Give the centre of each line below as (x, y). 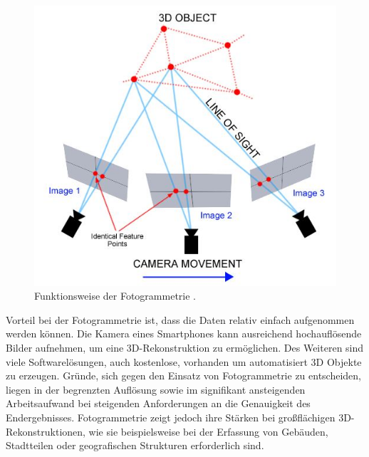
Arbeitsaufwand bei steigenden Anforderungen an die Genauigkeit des (158, 403)
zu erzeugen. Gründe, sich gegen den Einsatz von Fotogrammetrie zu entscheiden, (184, 375)
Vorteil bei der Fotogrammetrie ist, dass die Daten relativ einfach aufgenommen (180, 319)
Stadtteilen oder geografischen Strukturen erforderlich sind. (135, 445)
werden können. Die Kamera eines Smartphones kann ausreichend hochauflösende (184, 333)
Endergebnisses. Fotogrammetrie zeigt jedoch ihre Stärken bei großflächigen (171, 417)
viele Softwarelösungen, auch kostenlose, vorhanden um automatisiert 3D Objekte (184, 361)
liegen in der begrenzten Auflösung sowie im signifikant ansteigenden (156, 389)
